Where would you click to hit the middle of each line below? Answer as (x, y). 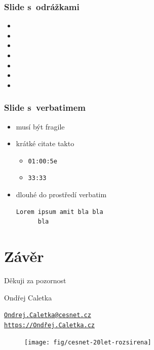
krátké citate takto (45, 143)
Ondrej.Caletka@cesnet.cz (48, 315)
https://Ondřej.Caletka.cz (49, 325)
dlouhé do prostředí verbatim (61, 194)
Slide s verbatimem (45, 107)
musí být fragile (40, 126)
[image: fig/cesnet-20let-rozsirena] (88, 342)
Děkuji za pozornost (35, 280)
